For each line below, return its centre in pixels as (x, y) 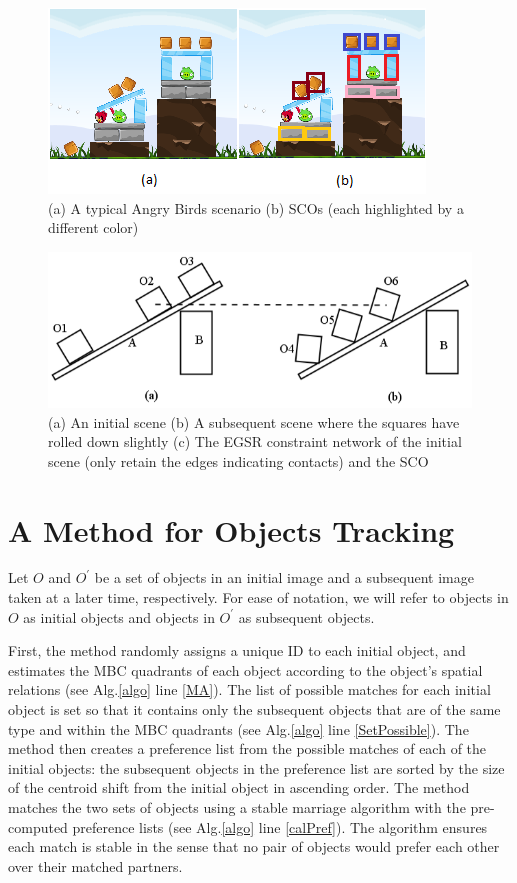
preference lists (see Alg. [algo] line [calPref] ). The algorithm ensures (280, 826)
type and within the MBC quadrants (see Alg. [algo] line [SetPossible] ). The (238, 728)
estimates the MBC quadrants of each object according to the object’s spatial (245, 669)
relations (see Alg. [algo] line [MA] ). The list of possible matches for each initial (249, 689)
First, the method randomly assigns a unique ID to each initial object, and (237, 650)
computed (38, 826)
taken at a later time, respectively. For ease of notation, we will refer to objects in (258, 597)
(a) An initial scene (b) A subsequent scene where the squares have (254, 421)
